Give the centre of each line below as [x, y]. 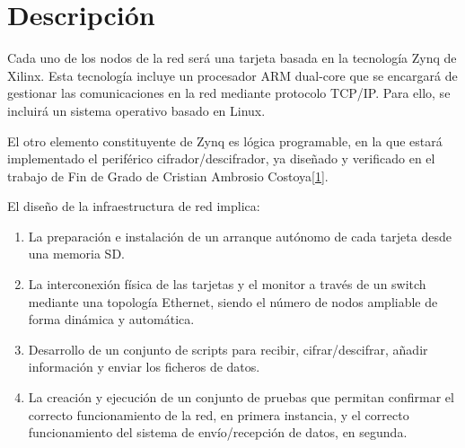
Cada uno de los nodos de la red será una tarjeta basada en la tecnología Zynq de [232, 58]
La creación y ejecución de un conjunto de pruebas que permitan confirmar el [241, 397]
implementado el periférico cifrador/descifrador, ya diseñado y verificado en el [221, 158]
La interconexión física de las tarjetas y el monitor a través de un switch [227, 284]
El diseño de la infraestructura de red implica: [134, 206]
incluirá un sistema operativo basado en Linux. [136, 110]
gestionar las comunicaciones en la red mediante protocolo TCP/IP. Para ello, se [229, 93]
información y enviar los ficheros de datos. [144, 367]
